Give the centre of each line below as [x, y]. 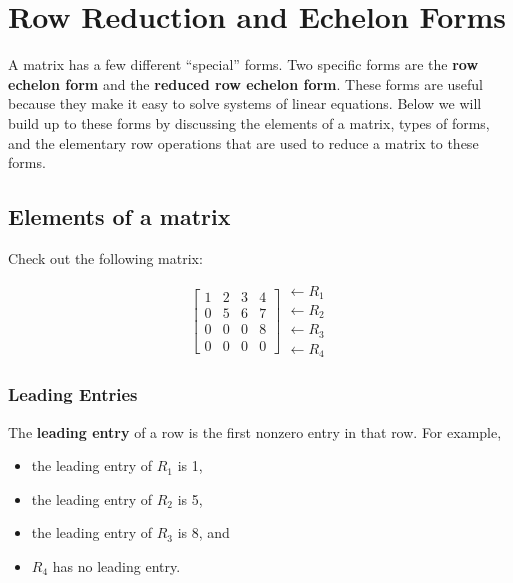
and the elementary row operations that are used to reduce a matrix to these [243, 142]
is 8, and [203, 532]
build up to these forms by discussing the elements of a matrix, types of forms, [249, 122]
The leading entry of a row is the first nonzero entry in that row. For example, [255, 431]
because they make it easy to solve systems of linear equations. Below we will [245, 103]
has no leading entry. [116, 566]
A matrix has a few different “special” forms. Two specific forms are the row [243, 64]
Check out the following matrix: [105, 257]
